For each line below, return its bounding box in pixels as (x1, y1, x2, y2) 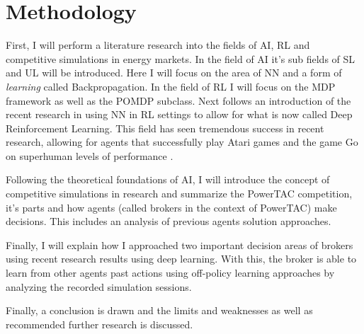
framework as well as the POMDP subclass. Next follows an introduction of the (6, 93, 351, 108)
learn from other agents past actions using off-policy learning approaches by (6, 265, 335, 280)
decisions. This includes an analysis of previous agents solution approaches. (6, 214, 331, 229)
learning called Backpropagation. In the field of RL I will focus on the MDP (6, 79, 336, 93)
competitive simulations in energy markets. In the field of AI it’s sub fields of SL (6, 51, 356, 66)
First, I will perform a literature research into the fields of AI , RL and (6, 38, 310, 52)
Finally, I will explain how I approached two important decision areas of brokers (6, 237, 353, 252)
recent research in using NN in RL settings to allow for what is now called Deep (6, 107, 353, 122)
